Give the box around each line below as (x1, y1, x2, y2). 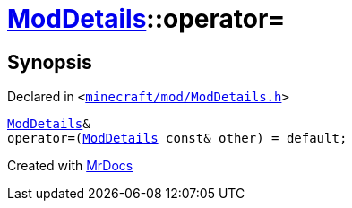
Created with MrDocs (7, 158, 133, 174)
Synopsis (7, 50, 92, 74)
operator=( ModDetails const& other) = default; (7, 131, 348, 146)
